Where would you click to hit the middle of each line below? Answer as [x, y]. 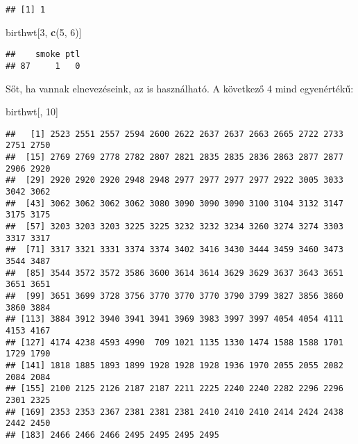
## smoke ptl [43, 55]
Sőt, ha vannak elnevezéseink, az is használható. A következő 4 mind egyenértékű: [180, 88]
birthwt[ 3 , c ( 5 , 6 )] [44, 32]
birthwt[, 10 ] [32, 112]
